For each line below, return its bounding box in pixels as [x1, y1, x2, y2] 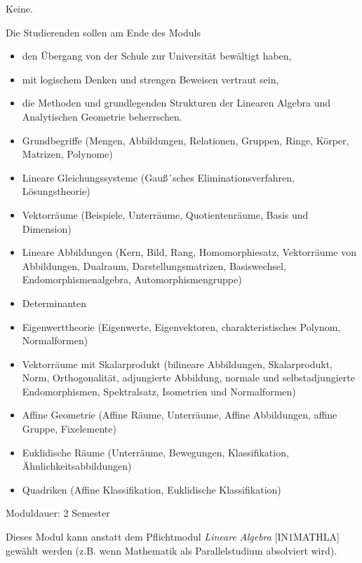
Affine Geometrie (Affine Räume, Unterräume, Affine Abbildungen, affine [22, 407, 337, 422]
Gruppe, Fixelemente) [22, 421, 116, 436]
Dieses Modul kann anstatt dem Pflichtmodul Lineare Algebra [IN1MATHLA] [6, 529, 340, 544]
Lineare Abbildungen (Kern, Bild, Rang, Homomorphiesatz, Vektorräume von [22, 245, 356, 259]
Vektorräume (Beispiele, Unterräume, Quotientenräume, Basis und [22, 207, 309, 222]
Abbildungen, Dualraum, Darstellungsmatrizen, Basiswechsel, [22, 258, 286, 273]
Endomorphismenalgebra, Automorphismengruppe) [22, 272, 242, 287]
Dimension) [22, 221, 72, 236]
